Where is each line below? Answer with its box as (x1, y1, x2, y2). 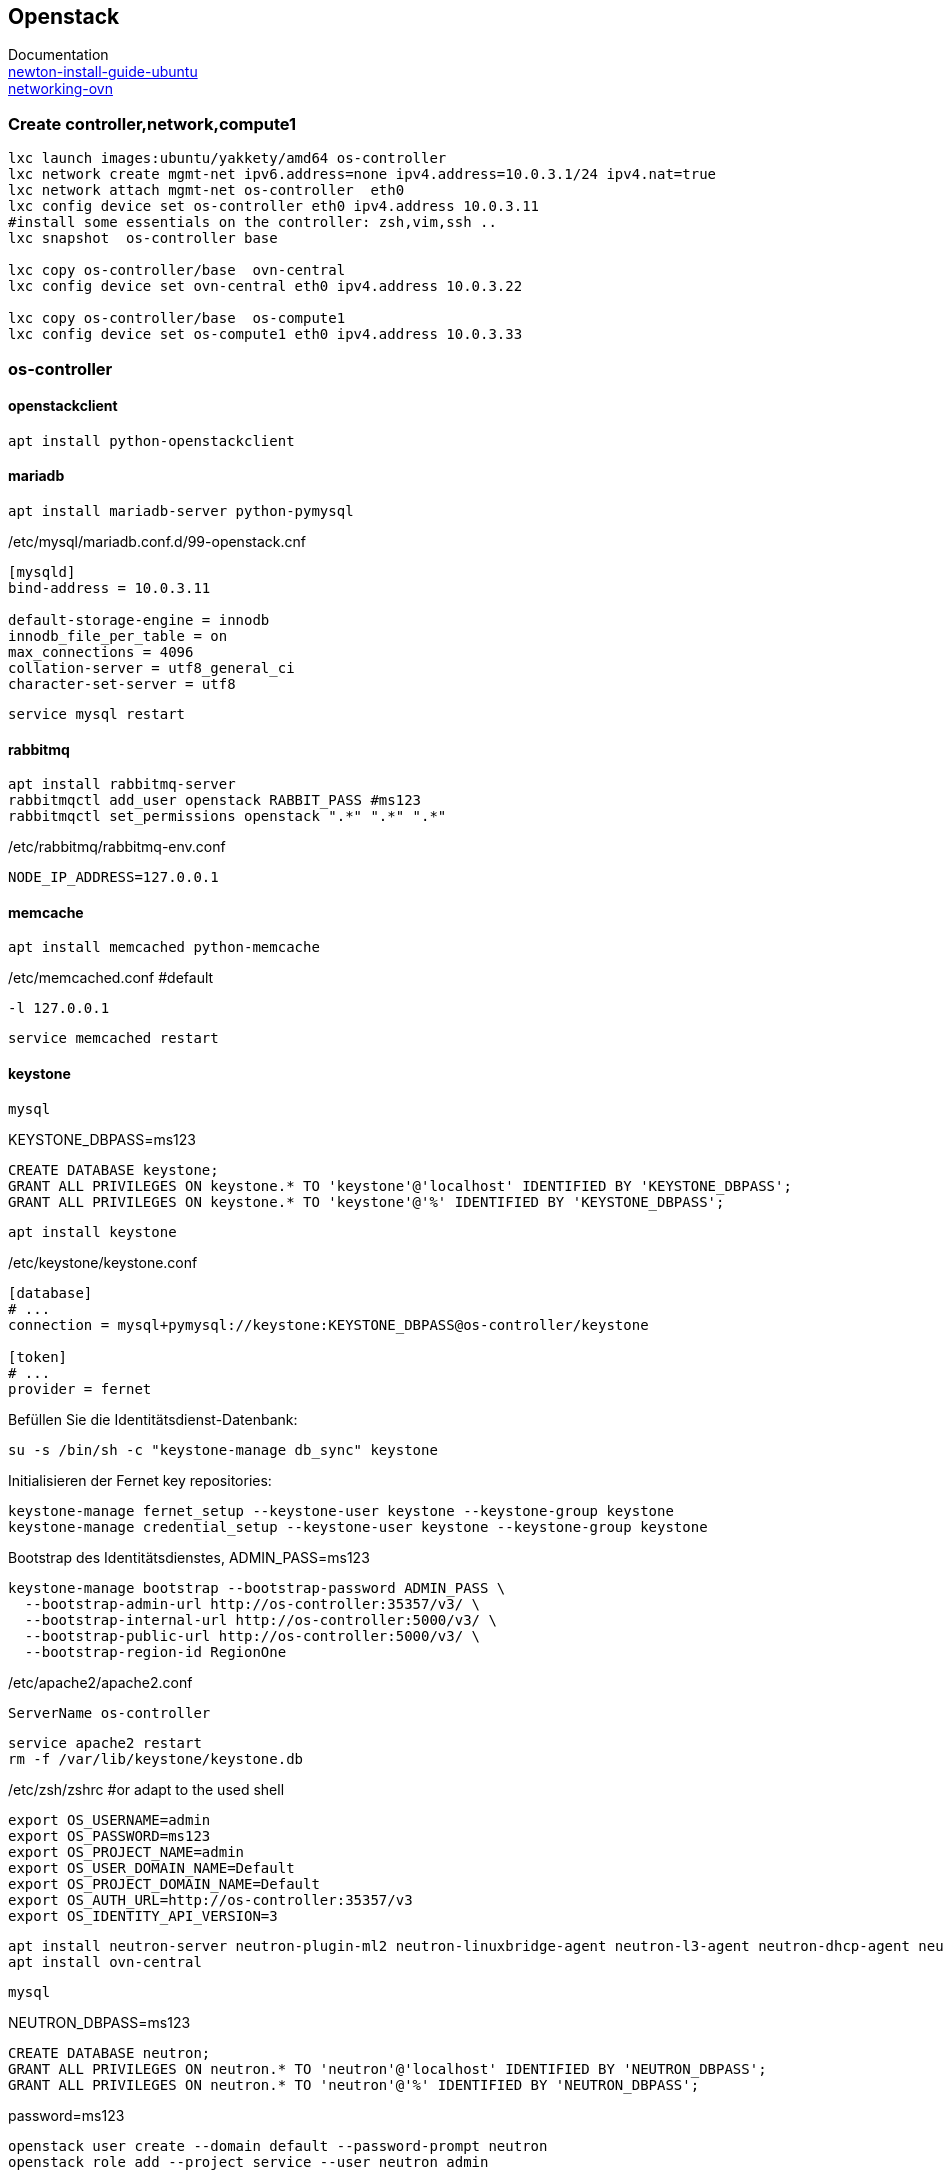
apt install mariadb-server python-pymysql (8, 502, 354, 519)
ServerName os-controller (8, 1704, 211, 1721)
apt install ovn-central (8, 1953, 202, 1970)
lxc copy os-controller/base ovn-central (8, 262, 346, 279)
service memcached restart (8, 1030, 219, 1047)
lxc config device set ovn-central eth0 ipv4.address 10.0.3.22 (8, 278, 523, 295)
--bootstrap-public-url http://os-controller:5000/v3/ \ (24, 1627, 481, 1644)
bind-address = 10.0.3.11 (8, 579, 211, 596)
